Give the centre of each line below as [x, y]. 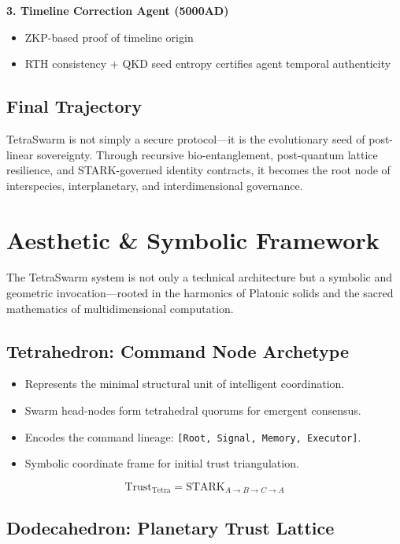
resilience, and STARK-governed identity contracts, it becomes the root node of [198, 170]
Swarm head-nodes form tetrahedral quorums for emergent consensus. [193, 410]
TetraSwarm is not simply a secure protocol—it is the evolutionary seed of [186, 138]
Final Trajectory [74, 106]
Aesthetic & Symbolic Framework [193, 239]
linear [20, 154]
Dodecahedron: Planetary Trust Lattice [170, 527]
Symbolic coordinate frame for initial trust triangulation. [162, 463]
